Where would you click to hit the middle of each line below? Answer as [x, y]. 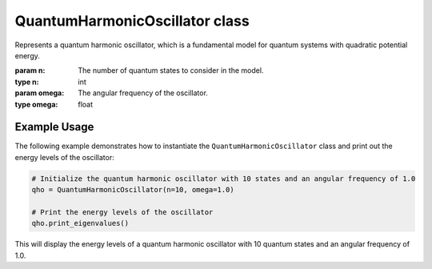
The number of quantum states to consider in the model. [171, 70]
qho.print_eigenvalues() [80, 223]
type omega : [36, 104]
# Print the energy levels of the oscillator [122, 212]
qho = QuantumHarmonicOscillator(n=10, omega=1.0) [133, 190]
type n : [27, 82]
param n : [30, 70]
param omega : [40, 93]
